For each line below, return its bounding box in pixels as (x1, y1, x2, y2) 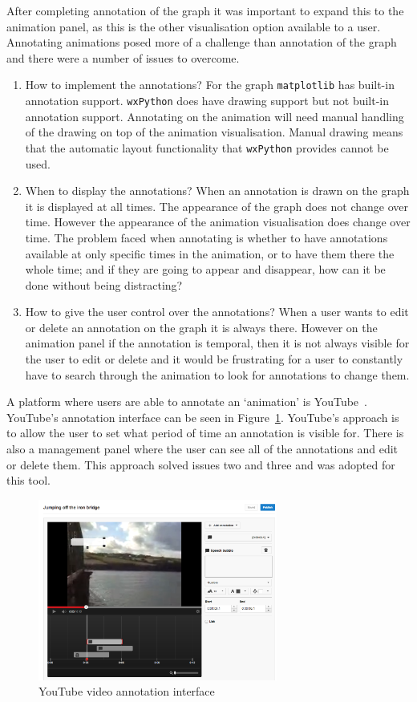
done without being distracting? (25, 276, 183, 293)
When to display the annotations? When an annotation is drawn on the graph (25, 182, 410, 199)
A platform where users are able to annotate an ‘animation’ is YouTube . (6, 393, 367, 410)
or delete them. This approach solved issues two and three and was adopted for (6, 456, 395, 473)
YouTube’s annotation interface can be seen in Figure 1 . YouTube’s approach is (6, 408, 399, 425)
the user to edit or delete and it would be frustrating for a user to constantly (25, 351, 403, 367)
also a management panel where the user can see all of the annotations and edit (6, 440, 399, 457)
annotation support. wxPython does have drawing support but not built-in (25, 92, 390, 109)
